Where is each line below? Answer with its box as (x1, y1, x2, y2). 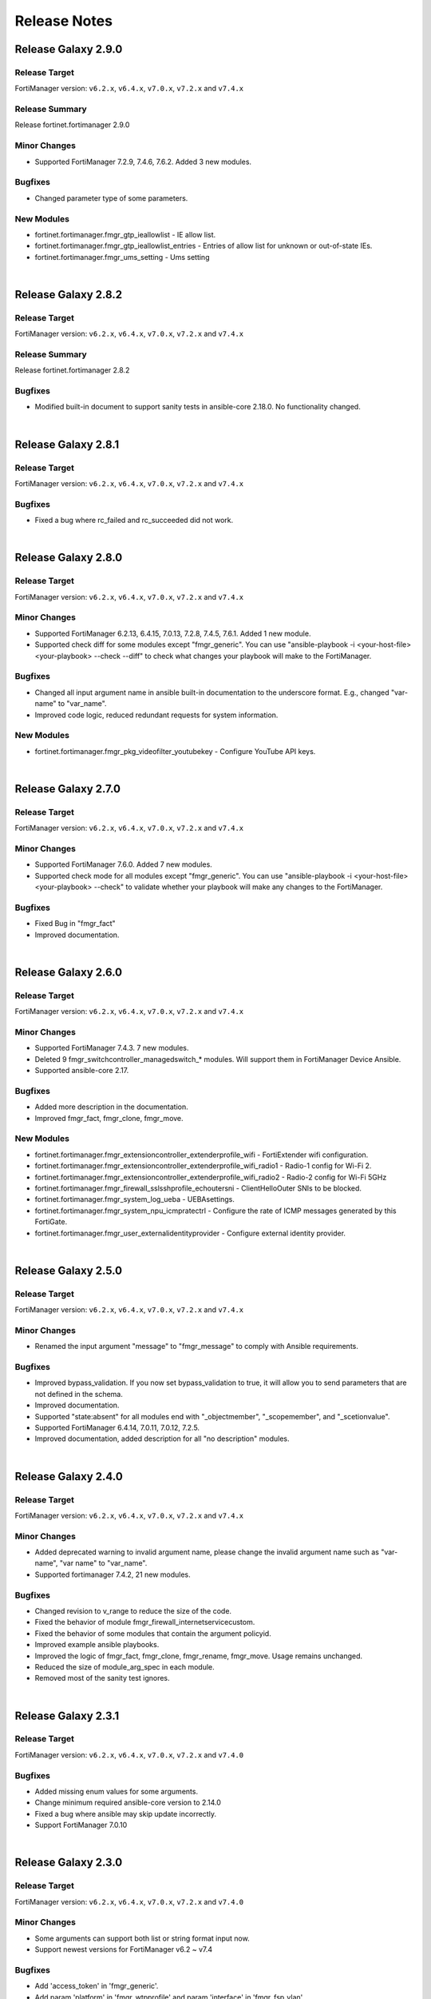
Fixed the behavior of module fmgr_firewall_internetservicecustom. (34, 1618, 255, 1627)
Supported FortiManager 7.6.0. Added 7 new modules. (34, 860, 213, 869)
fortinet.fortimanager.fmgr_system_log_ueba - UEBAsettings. (34, 1195, 235, 1204)
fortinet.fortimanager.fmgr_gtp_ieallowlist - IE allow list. (34, 229, 216, 239)
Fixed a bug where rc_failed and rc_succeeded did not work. (34, 516, 234, 525)
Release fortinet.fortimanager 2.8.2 (14, 365, 130, 375)
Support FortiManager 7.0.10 (34, 1820, 128, 1830)
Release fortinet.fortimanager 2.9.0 (14, 120, 130, 130)
